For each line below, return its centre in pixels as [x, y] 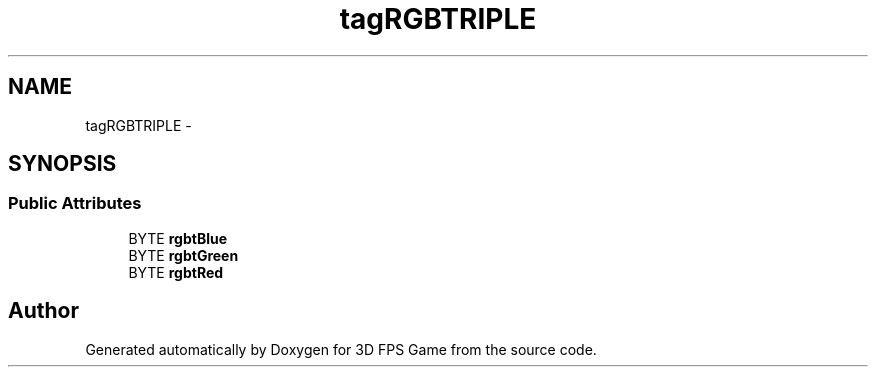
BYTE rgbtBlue [178, 238]
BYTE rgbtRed [176, 272]
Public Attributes [75, 203]
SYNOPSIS [62, 164]
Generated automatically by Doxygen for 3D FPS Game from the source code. [341, 349]
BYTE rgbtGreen [183, 255]
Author [43, 311]
